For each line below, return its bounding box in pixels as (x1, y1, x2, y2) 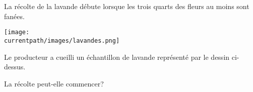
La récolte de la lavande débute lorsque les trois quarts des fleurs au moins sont (4, 1, 249, 11)
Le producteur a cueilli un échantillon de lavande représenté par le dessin (4, 51, 230, 62)
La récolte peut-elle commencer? (4, 78, 104, 88)
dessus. (4, 61, 26, 72)
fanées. (4, 11, 25, 21)
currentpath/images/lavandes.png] (4, 37, 120, 44)
